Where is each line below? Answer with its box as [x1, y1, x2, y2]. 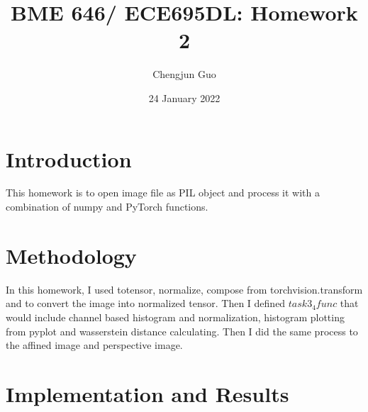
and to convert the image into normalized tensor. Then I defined [6, 296, 286, 311]
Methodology [6, 240, 137, 269]
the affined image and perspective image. [6, 338, 183, 352]
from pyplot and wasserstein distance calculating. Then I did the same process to [6, 323, 358, 338]
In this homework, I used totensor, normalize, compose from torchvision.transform [6, 282, 363, 296]
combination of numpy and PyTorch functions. [6, 199, 208, 214]
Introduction [6, 144, 132, 173]
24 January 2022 [148, 90, 221, 105]
